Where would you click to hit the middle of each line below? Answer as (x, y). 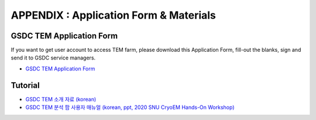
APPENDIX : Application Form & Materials (114, 15)
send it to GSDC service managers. (53, 58)
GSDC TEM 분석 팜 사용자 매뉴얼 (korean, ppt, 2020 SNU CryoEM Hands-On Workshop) (130, 107)
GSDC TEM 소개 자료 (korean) (61, 99)
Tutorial (25, 85)
